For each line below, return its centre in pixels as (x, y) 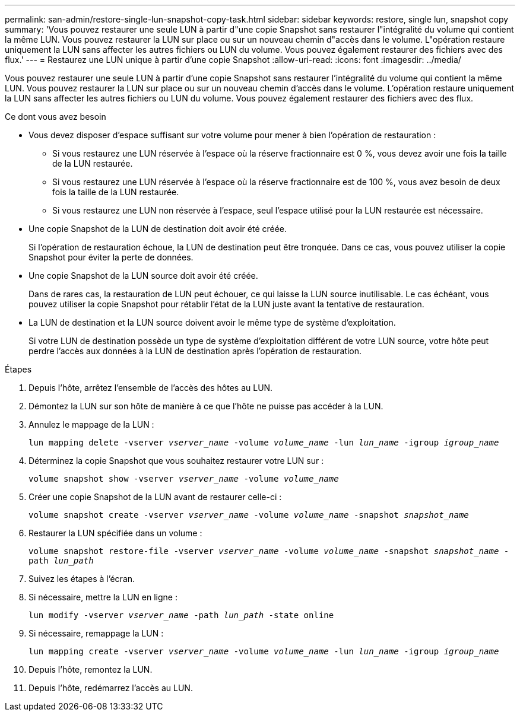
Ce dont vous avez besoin (56, 117)
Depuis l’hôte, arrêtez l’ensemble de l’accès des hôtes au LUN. (151, 388)
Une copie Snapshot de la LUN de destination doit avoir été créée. (158, 229)
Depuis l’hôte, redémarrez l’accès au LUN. (111, 688)
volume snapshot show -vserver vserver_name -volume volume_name (184, 479)
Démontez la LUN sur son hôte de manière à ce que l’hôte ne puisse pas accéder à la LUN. (206, 406)
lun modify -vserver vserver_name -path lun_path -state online (181, 615)
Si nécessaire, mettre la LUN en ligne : (103, 597)
